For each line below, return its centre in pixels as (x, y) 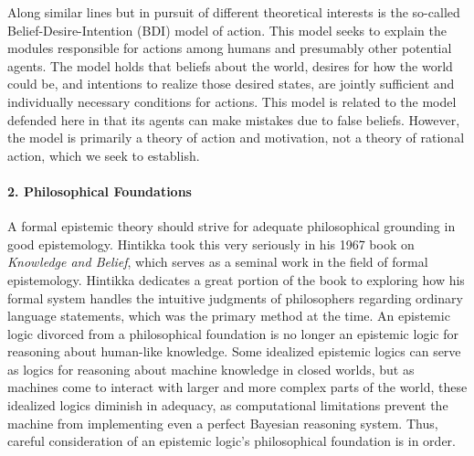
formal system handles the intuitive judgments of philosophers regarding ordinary (235, 297)
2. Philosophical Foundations (100, 191)
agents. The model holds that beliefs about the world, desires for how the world (230, 65)
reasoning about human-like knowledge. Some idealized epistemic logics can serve (234, 351)
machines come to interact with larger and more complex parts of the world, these (237, 387)
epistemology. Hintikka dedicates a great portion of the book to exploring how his (236, 279)
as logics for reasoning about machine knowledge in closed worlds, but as (211, 369)
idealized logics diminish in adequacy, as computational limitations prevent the (228, 405)
